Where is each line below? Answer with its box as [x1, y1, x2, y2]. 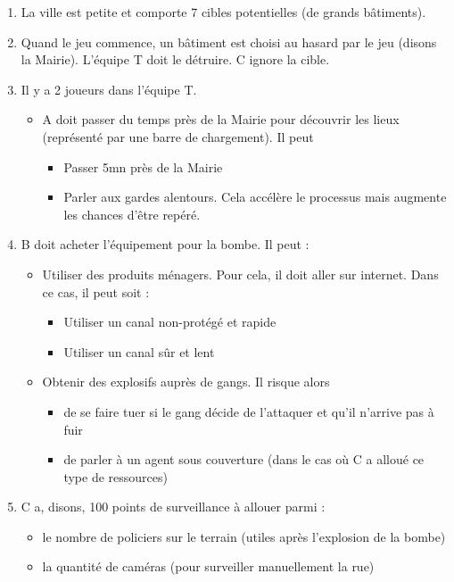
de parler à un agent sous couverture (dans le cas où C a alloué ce [63, 450, 425, 469]
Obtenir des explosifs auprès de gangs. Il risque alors [42, 372, 330, 391]
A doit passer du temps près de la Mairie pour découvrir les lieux [42, 110, 400, 129]
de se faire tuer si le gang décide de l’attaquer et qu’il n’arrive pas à [63, 402, 434, 420]
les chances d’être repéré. [63, 204, 201, 223]
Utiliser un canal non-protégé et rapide [63, 312, 277, 331]
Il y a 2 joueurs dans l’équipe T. [21, 79, 197, 98]
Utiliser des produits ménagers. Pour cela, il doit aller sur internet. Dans [42, 264, 439, 283]
